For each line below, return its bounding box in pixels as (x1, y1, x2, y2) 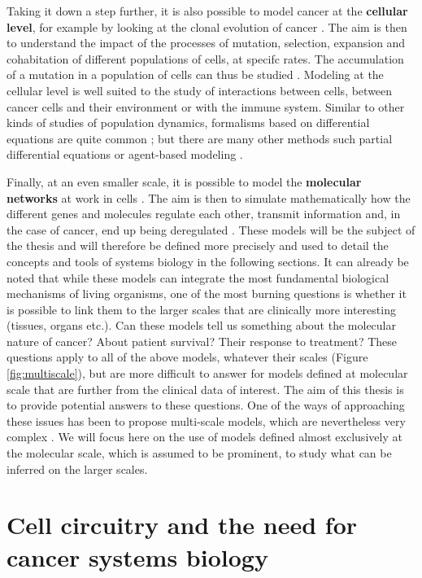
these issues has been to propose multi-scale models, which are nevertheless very (7, 412, 406, 429)
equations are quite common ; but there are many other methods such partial (7, 129, 393, 147)
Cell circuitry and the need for (7, 508, 358, 541)
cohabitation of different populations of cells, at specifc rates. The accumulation (7, 50, 404, 67)
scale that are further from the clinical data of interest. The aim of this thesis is (7, 380, 404, 397)
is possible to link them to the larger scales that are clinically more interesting (7, 300, 396, 317)
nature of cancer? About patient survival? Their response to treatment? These (7, 332, 398, 349)
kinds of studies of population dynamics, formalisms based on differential (7, 114, 370, 131)
